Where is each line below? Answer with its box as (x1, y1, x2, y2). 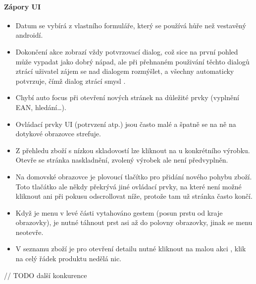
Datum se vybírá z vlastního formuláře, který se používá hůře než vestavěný (15, 20, 246, 30)
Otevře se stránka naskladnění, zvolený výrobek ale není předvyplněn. (15, 155, 228, 165)
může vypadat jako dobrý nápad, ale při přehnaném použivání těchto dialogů (15, 56, 250, 66)
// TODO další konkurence (4, 270, 87, 280)
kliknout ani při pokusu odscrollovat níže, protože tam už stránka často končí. (15, 191, 253, 201)
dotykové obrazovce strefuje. (15, 128, 101, 139)
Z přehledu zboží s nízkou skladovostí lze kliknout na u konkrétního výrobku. (15, 145, 250, 155)
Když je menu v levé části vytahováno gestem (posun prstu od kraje (15, 207, 223, 218)
